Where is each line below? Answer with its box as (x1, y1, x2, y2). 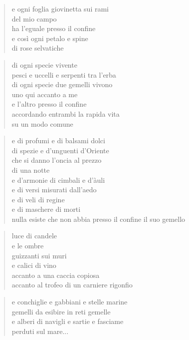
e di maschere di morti (11, 204, 81, 214)
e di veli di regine (11, 194, 65, 204)
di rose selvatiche (11, 43, 64, 53)
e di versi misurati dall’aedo (11, 184, 97, 195)
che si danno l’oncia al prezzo (11, 155, 102, 165)
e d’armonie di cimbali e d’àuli (11, 174, 105, 185)
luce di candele (11, 230, 57, 241)
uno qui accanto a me (11, 89, 78, 99)
